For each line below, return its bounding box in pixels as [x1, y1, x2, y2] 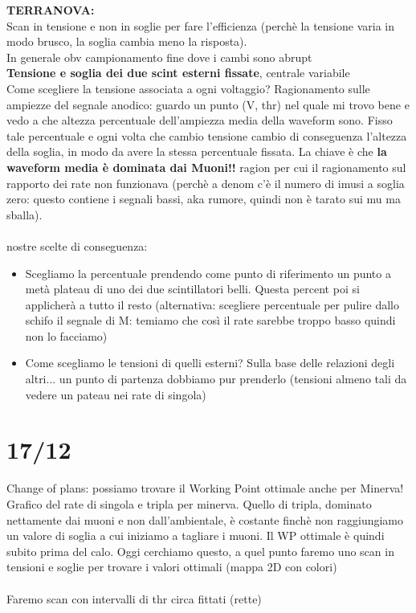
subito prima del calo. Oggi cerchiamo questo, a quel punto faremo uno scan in [6, 542, 394, 559]
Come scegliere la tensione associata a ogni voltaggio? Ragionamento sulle [6, 80, 370, 96]
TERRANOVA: [6, 2, 95, 18]
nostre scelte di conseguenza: [6, 237, 148, 254]
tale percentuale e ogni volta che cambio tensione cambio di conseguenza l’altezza [6, 127, 407, 144]
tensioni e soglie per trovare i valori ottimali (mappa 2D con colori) [6, 558, 337, 575]
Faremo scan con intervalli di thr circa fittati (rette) [6, 590, 262, 607]
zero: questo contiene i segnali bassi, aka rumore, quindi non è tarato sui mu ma [6, 190, 401, 207]
